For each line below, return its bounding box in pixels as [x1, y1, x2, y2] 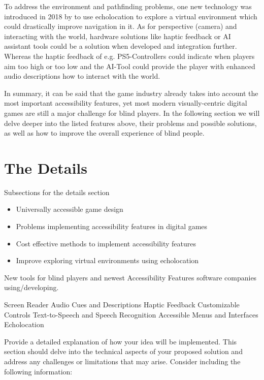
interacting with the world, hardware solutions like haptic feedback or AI [4, 30, 231, 41]
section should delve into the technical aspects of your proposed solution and [4, 346, 243, 357]
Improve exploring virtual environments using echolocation [16, 255, 199, 266]
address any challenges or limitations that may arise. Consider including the [4, 356, 241, 366]
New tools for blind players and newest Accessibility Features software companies [4, 272, 257, 282]
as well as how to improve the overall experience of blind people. [4, 128, 205, 138]
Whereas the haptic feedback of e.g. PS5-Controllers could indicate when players [4, 50, 255, 61]
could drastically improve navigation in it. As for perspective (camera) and [4, 21, 237, 31]
